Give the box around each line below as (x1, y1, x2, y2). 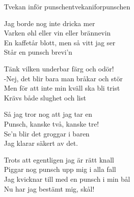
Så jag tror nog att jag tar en (4, 109, 93, 119)
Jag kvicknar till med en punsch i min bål (4, 173, 130, 184)
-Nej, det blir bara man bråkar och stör (4, 73, 123, 83)
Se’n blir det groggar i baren (4, 128, 90, 138)
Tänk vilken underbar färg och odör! (4, 63, 114, 73)
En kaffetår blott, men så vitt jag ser (4, 37, 115, 47)
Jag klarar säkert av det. (4, 138, 78, 148)
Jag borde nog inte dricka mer (4, 18, 95, 28)
